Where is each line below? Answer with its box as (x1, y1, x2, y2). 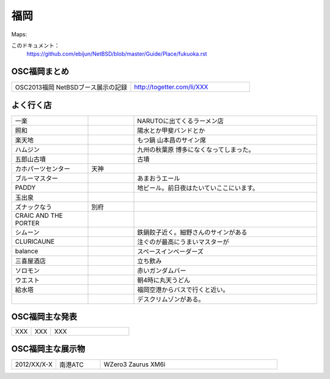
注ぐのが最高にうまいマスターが (137, 238, 229, 246)
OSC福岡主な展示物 (11, 343, 86, 354)
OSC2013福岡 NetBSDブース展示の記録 (15, 83, 128, 92)
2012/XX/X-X (15, 360, 53, 369)
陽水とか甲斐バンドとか (137, 126, 205, 135)
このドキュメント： (11, 42, 60, 49)
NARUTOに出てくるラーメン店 (137, 116, 224, 125)
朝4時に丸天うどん (137, 276, 191, 284)
